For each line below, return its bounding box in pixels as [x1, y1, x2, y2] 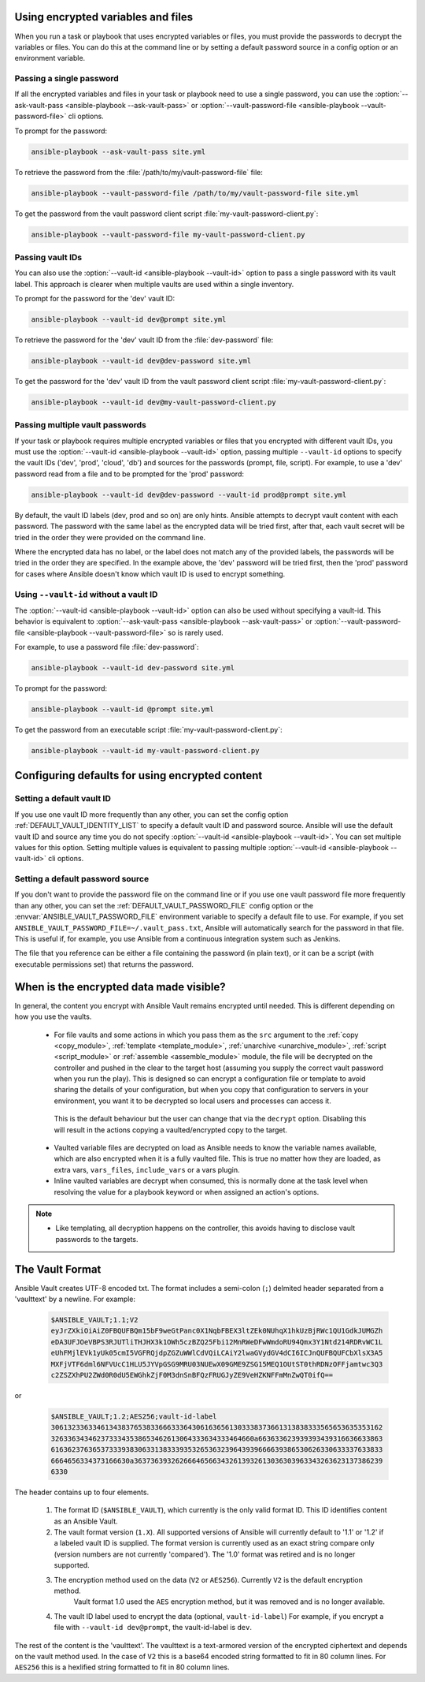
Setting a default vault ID [14, 793, 112, 804]
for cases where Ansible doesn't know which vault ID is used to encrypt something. [14, 569, 286, 579]
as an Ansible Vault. [54, 1516, 118, 1526]
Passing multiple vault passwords [14, 420, 147, 431]
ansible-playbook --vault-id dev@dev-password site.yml [31, 356, 252, 365]
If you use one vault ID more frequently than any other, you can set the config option [14, 809, 289, 819]
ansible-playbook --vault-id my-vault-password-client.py [31, 746, 260, 755]
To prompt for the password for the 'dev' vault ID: [14, 294, 176, 304]
